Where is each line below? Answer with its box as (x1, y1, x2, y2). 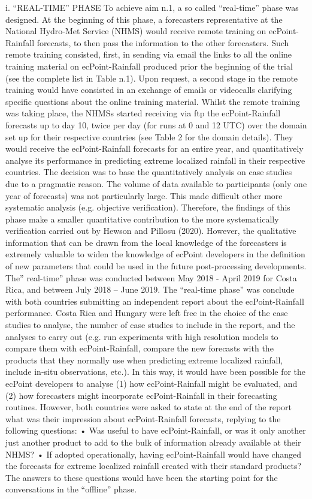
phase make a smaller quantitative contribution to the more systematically (5, 212, 279, 225)
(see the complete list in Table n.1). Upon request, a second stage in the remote (5, 71, 298, 84)
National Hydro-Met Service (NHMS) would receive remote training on (5, 25, 266, 37)
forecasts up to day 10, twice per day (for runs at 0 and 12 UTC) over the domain (5, 118, 307, 131)
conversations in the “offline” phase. (5, 483, 137, 495)
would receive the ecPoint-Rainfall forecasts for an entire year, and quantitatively (5, 142, 304, 155)
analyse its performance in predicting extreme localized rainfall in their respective (5, 154, 305, 166)
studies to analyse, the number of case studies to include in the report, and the (5, 318, 295, 331)
